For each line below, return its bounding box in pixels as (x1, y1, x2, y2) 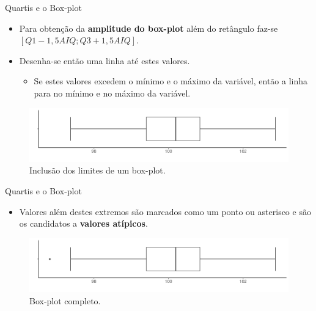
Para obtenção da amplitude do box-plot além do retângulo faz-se (19, 21, 278, 34)
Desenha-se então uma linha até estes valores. (19, 54, 190, 67)
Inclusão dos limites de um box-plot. (29, 164, 166, 177)
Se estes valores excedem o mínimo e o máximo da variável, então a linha (34, 75, 308, 87)
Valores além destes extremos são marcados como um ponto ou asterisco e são (19, 205, 311, 218)
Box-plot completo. (29, 294, 101, 307)
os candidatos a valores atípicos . (19, 217, 148, 230)
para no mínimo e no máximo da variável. (34, 86, 191, 99)
